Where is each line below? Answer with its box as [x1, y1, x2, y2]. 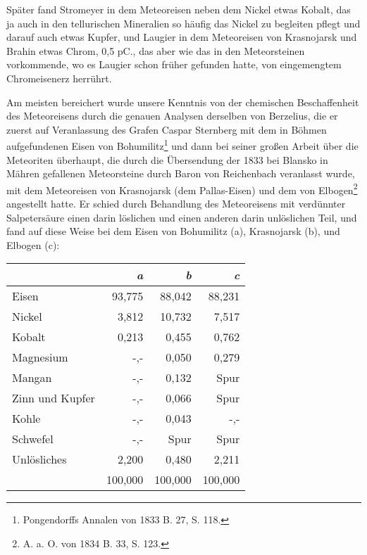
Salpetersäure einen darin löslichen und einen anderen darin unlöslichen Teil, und [6, 210, 357, 224]
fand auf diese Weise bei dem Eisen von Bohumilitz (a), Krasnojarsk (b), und [6, 224, 340, 238]
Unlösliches [12, 451, 67, 468]
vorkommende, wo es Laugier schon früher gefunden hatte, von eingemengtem [6, 57, 342, 72]
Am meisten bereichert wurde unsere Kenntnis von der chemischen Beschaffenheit [6, 94, 359, 109]
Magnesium [12, 349, 68, 366]
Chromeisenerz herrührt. [6, 70, 112, 85]
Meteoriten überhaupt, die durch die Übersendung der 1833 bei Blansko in [6, 152, 328, 167]
